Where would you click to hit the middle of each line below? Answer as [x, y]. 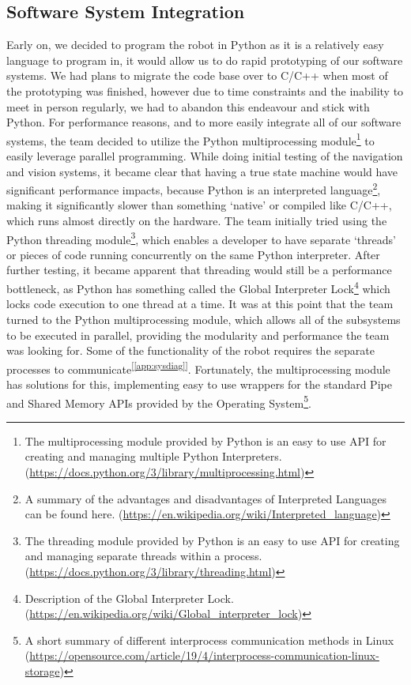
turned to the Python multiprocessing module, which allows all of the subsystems [204, 319]
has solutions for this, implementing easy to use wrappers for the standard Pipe [199, 384]
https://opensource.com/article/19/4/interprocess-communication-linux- [204, 655]
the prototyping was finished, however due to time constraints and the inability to [205, 90]
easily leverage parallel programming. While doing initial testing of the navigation [205, 156]
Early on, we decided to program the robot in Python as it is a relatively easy [195, 45]
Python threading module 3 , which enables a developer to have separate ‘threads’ [201, 238]
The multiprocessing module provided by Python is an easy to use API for [205, 440]
